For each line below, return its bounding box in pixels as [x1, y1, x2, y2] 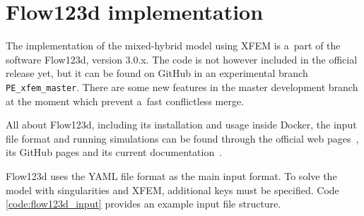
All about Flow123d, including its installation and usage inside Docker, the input [6, 117, 357, 132]
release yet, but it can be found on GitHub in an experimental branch [6, 66, 308, 80]
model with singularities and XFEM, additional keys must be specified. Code [6, 182, 339, 197]
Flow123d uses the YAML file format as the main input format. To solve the [6, 168, 337, 183]
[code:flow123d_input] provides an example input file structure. [6, 196, 281, 211]
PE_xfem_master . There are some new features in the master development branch [6, 79, 358, 94]
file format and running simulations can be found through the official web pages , [6, 131, 359, 145]
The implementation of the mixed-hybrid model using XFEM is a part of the [6, 38, 341, 53]
